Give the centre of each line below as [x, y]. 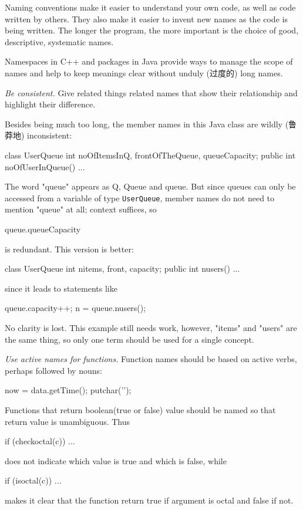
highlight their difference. [50, 104]
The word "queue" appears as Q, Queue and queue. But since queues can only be [150, 186]
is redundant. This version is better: [69, 249]
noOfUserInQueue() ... [45, 166]
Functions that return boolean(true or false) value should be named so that [140, 409]
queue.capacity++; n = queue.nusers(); [75, 308]
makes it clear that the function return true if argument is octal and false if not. [149, 500]
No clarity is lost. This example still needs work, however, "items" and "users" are [151, 327]
